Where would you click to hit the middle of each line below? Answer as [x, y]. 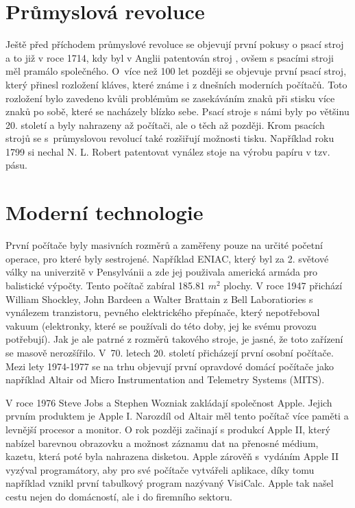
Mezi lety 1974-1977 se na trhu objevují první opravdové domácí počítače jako [170, 366]
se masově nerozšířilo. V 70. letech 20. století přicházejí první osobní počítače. [170, 352]
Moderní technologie [105, 212]
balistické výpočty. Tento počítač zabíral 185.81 [106, 285]
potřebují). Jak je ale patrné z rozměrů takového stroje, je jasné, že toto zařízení [174, 339]
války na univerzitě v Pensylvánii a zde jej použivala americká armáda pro [162, 272]
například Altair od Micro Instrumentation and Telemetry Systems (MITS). [165, 379]
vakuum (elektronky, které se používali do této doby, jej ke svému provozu [161, 325]
